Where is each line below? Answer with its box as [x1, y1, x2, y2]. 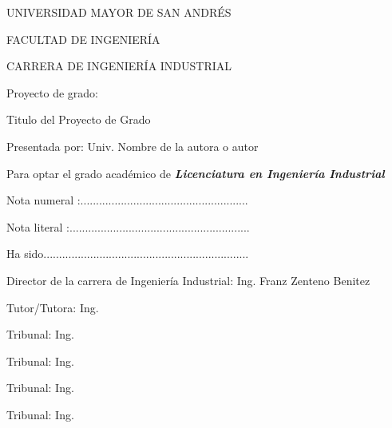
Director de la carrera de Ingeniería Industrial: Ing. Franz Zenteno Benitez [6, 271, 370, 288]
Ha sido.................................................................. [6, 245, 249, 262]
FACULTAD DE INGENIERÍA [6, 30, 160, 47]
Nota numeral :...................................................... [6, 192, 248, 208]
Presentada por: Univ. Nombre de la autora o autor [6, 137, 259, 154]
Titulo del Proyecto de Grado [6, 111, 151, 128]
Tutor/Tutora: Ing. [6, 299, 99, 315]
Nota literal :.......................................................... [6, 218, 250, 235]
